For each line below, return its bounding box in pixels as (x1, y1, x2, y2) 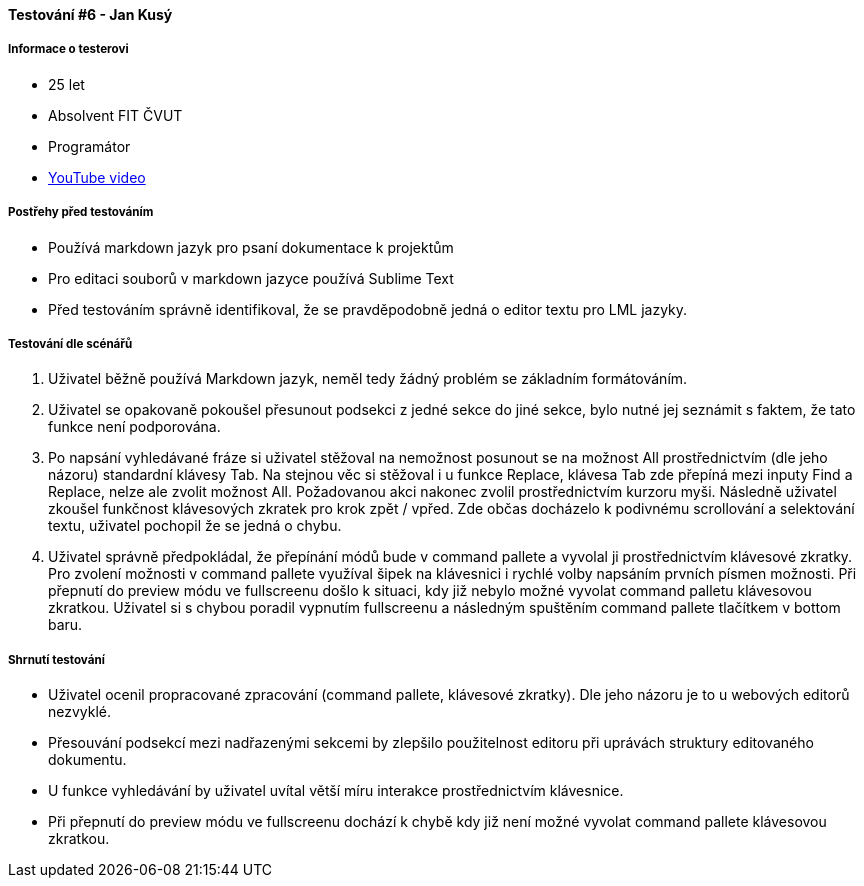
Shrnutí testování (8, 652, 105, 667)
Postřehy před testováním (8, 205, 154, 220)
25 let (48, 75, 85, 93)
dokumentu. (48, 751, 127, 769)
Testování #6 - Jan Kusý (8, 6, 173, 23)
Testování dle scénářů (8, 336, 133, 351)
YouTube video (48, 168, 146, 186)
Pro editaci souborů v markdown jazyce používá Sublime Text (48, 269, 454, 287)
